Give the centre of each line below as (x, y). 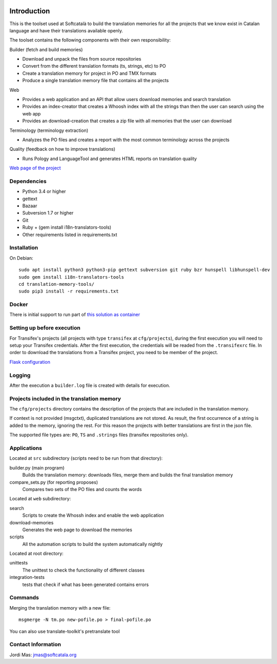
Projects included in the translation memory (65, 399)
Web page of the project (35, 168)
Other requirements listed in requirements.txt (70, 235)
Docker (19, 304)
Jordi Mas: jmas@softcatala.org (43, 655)
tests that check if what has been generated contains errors (85, 584)
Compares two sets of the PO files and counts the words (82, 489)
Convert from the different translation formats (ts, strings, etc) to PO (94, 66)
